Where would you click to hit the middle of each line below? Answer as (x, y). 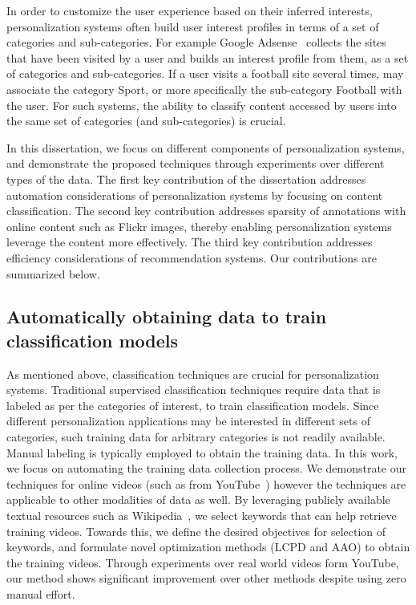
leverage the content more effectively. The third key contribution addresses (190, 242)
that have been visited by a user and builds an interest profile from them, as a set (208, 57)
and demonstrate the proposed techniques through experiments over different (196, 163)
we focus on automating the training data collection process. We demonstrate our (207, 468)
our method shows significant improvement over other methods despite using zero (206, 578)
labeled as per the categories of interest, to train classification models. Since (193, 405)
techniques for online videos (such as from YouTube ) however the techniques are (206, 483)
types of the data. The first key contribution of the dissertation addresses (186, 179)
